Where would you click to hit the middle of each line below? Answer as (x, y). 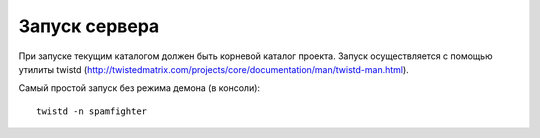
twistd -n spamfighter (92, 111)
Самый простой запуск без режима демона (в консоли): (139, 88)
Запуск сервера (89, 26)
